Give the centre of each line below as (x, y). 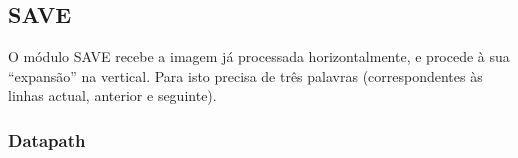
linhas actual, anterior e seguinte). (112, 95)
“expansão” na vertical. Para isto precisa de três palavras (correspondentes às (245, 75)
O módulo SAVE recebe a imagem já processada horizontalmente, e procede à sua (259, 56)
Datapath (47, 139)
